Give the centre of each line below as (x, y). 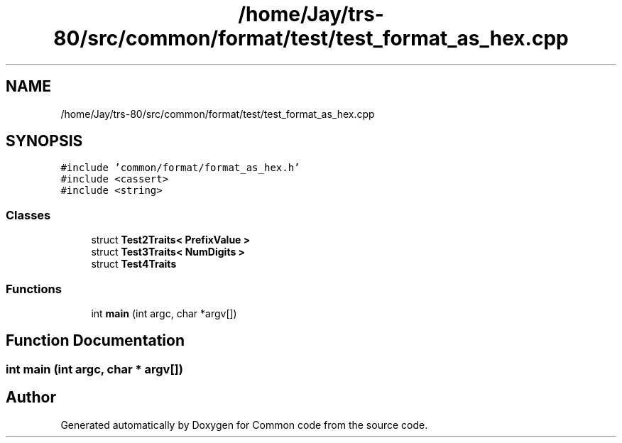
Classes (28, 215)
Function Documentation (95, 341)
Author (31, 398)
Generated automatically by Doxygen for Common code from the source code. (244, 425)
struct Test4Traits (134, 264)
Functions (34, 289)
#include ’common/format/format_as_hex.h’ (180, 168)
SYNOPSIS (44, 141)
